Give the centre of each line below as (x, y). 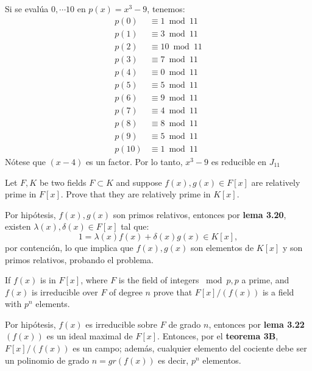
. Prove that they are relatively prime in (136, 194)
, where (94, 280)
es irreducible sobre (122, 324)
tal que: (135, 226)
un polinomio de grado (47, 360)
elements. (53, 304)
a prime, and (265, 280)
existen (18, 226)
